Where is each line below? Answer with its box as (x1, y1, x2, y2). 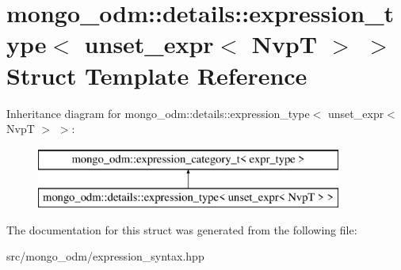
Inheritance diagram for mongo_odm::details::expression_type (6, 105, 310, 121)
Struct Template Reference (6, 59, 307, 91)
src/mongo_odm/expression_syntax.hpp (6, 248, 204, 264)
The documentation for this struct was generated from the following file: (6, 221, 357, 238)
